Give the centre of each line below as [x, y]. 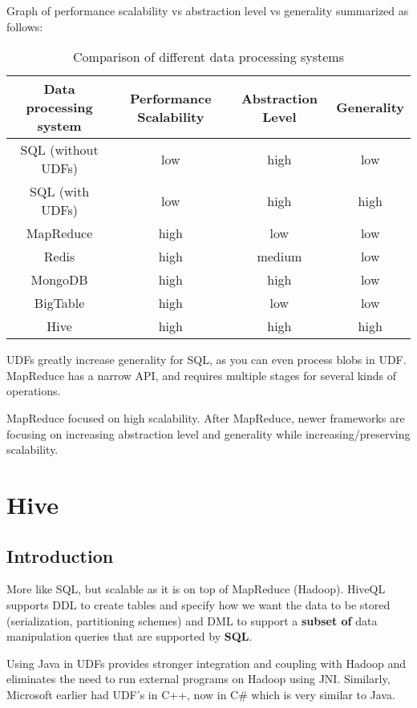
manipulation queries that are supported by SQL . [130, 636]
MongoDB [59, 280]
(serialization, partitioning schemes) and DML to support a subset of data [192, 620]
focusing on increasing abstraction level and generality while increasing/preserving [208, 433]
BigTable [59, 303]
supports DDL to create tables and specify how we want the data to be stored [198, 604]
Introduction [60, 555]
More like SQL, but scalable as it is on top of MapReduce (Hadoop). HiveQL [196, 589]
